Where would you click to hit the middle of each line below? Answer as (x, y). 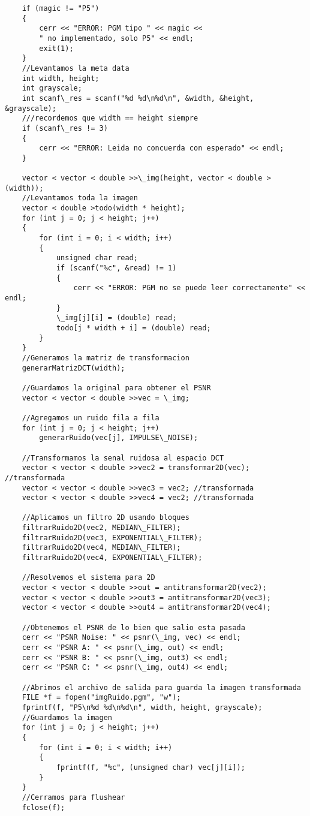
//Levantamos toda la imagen (80, 198)
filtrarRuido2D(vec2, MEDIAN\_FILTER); (101, 528)
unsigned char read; (97, 258)
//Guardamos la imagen (67, 717)
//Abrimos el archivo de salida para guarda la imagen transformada (161, 687)
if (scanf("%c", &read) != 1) (116, 268)
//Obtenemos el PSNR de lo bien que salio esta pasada (133, 627)
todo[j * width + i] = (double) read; (133, 328)
